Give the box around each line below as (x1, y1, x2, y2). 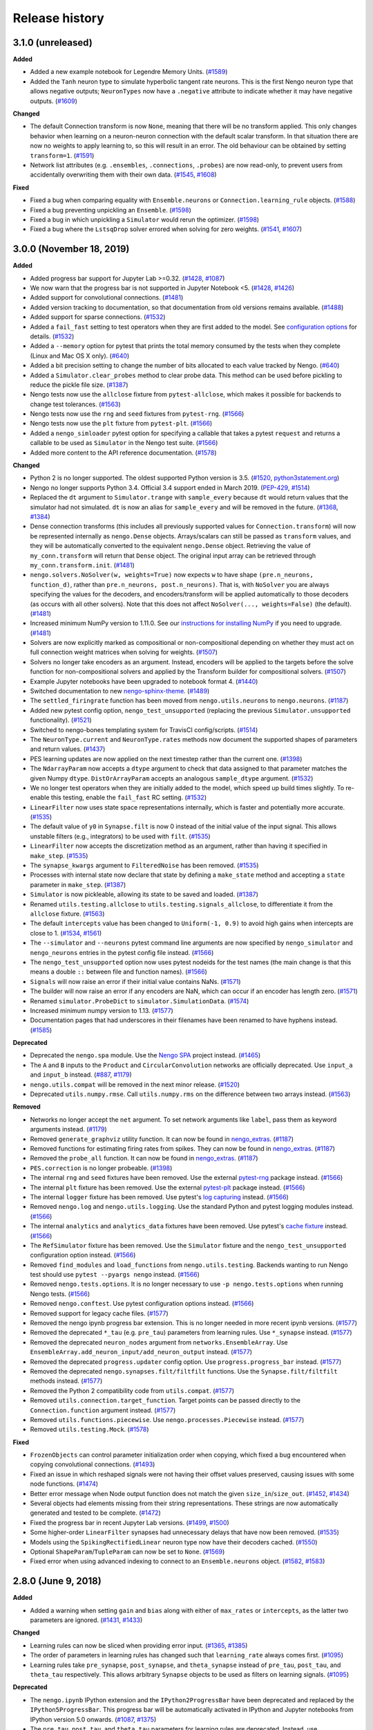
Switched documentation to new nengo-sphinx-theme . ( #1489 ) (30, 687, 210, 695)
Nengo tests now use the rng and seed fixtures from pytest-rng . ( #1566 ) (30, 410, 245, 418)
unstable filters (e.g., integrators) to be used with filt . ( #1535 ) (30, 832, 211, 840)
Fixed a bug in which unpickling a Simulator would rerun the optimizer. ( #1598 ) (30, 215, 259, 224)
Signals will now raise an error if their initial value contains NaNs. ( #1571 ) (30, 977, 241, 985)
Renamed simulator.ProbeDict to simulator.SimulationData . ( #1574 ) (30, 996, 249, 1005)
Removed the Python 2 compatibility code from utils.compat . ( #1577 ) (30, 1386, 235, 1394)
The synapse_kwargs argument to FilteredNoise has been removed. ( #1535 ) (30, 862, 259, 870)
